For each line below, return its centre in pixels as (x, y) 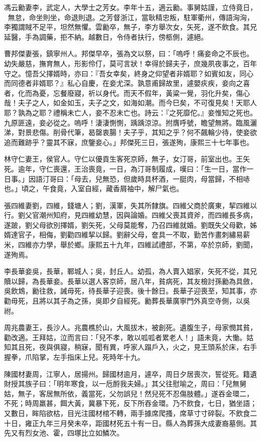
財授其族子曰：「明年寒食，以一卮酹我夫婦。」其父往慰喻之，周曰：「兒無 (122, 384)
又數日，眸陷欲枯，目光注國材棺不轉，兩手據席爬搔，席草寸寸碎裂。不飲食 (127, 413)
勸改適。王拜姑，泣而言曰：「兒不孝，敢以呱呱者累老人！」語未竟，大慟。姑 (129, 337)
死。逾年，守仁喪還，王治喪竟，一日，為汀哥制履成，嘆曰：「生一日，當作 (125, 168)
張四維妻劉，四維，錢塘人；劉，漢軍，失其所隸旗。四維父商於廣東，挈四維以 (130, 205)
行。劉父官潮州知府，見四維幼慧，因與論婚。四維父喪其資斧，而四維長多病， (130, 215)
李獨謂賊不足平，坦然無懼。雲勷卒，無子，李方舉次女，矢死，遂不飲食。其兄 (130, 27)
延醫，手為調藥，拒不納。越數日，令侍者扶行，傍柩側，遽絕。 (106, 36)
